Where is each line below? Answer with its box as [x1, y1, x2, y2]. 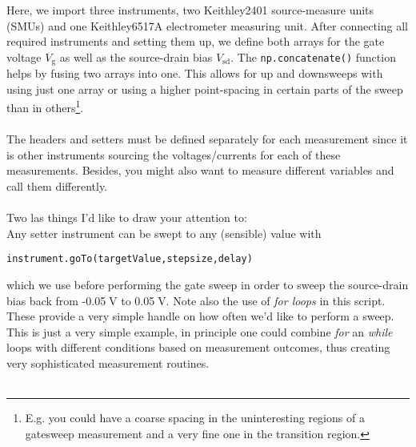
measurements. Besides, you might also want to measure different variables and [6, 162, 394, 179]
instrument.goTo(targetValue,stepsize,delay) [6, 253, 253, 265]
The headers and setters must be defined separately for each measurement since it [6, 131, 408, 147]
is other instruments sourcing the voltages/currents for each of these [6, 146, 341, 163]
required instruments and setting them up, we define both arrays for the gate [6, 33, 385, 50]
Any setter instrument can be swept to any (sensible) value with [6, 224, 322, 241]
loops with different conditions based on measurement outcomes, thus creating [6, 339, 390, 356]
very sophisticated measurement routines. [6, 355, 210, 372]
